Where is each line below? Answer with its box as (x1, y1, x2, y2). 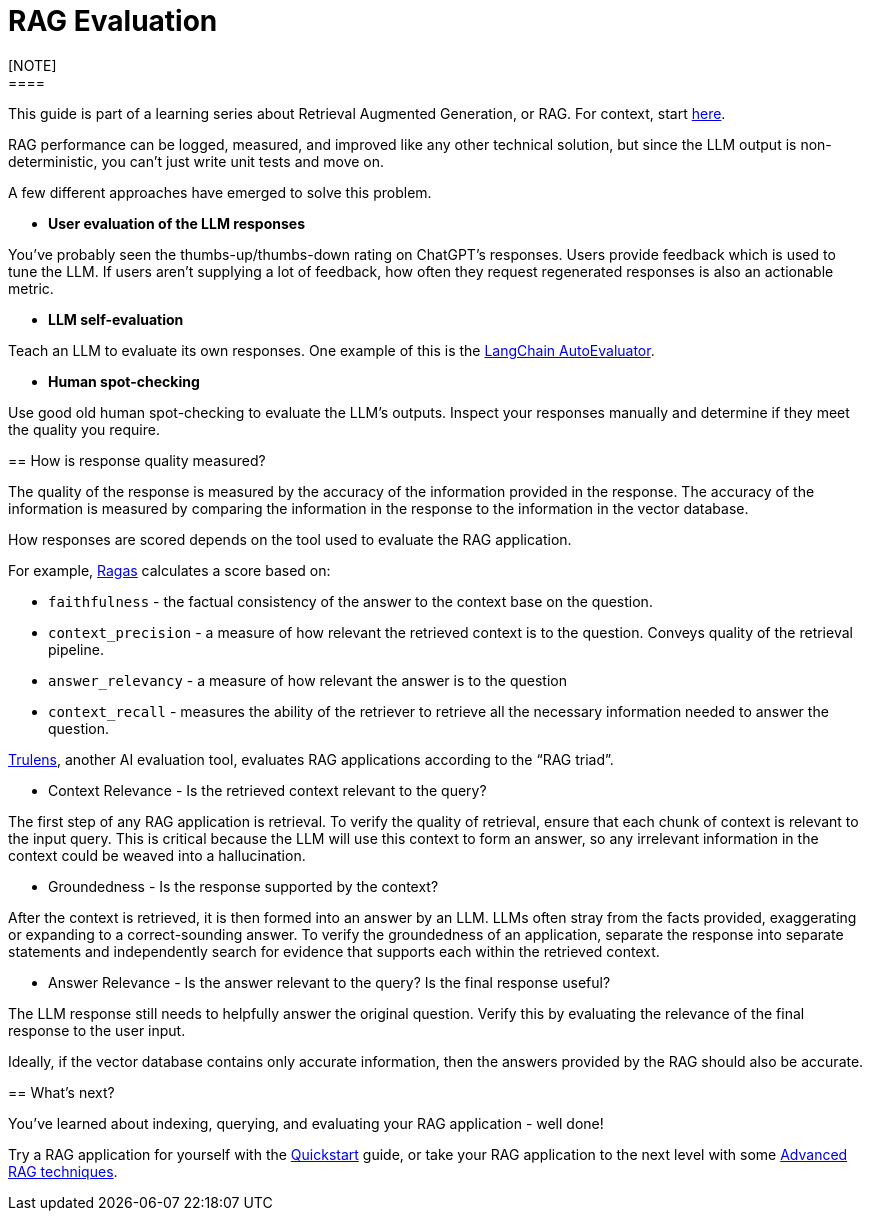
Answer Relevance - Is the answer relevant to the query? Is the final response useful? (48, 973, 611, 991)
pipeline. (48, 640, 104, 658)
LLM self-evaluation (48, 310, 184, 328)
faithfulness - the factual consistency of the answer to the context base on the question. (48, 592, 653, 610)
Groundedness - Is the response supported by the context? (48, 877, 439, 895)
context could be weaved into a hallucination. (8, 846, 306, 864)
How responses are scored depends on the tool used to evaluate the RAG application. (8, 530, 572, 548)
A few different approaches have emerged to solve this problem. (8, 183, 432, 201)
